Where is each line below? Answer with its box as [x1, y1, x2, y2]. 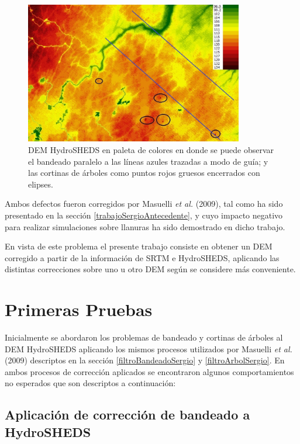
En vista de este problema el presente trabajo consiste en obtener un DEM [5, 240, 273, 252]
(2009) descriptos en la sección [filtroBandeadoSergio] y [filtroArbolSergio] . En [5, 354, 285, 366]
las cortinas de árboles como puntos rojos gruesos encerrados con [28, 166, 260, 179]
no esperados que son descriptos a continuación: [5, 377, 176, 389]
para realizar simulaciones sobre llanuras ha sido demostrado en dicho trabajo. [5, 220, 285, 233]
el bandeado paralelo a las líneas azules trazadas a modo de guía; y [28, 155, 268, 167]
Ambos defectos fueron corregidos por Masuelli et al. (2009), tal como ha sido [5, 197, 283, 210]
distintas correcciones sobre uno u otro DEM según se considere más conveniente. [5, 263, 296, 275]
